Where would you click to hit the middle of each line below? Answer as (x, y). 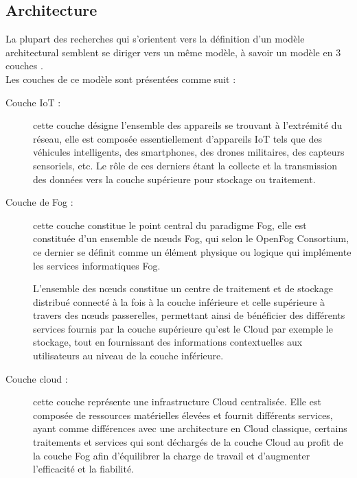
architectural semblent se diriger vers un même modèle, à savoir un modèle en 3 (173, 52)
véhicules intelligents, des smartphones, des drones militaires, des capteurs (189, 152)
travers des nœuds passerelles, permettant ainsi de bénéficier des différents (189, 315)
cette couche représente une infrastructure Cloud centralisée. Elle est (177, 402)
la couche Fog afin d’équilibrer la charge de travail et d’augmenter (172, 455)
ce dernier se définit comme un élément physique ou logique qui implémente (192, 251)
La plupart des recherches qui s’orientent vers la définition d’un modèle (155, 39)
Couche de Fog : (39, 202)
